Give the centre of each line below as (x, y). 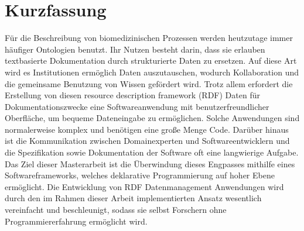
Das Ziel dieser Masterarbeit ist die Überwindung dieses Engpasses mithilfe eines (150, 163)
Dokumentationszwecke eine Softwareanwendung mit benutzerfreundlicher (137, 106)
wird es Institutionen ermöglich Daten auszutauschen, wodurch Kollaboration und (152, 72)
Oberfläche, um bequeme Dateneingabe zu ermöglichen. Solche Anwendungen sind (152, 118)
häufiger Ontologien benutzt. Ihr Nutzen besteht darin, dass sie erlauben (135, 49)
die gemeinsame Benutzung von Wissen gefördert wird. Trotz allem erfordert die (149, 83)
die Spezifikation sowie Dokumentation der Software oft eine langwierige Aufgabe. (152, 152)
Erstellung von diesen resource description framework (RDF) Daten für (132, 95)
